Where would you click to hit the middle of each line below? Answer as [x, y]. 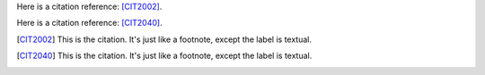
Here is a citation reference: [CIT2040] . [89, 23]
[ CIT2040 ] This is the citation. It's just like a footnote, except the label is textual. [164, 56]
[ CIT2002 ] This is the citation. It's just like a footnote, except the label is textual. [164, 39]
